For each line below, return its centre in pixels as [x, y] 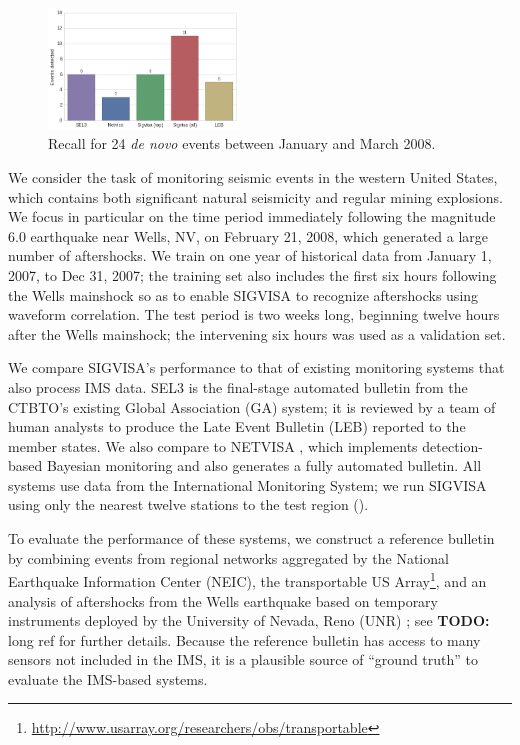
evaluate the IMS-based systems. [108, 678]
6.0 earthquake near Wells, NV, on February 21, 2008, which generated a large [248, 235]
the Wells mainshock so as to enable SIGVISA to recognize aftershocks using [243, 294]
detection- [452, 445]
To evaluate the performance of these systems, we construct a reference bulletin [251, 538]
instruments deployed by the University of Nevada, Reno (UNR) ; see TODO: [249, 620]
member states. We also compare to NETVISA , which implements [213, 445]
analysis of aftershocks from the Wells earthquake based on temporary [223, 600]
